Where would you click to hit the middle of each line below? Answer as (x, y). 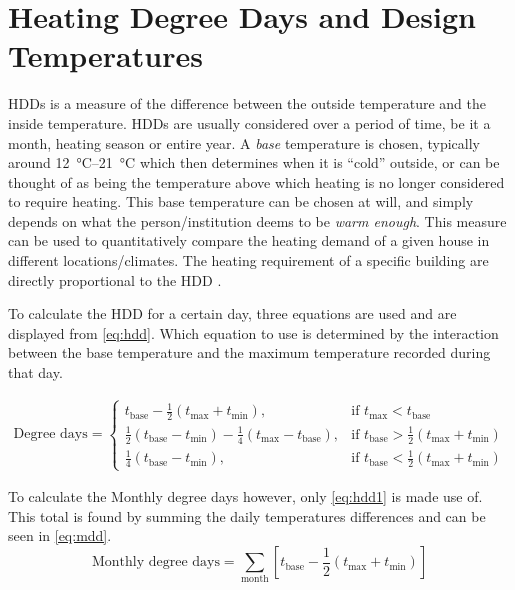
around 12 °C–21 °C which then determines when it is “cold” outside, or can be (254, 162)
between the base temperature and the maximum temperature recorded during (249, 352)
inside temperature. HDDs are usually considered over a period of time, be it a (249, 122)
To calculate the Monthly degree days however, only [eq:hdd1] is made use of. (245, 496)
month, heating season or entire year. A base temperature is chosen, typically (244, 142)
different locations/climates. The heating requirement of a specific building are (248, 260)
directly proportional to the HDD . (115, 279)
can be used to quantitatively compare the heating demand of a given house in (249, 240)
